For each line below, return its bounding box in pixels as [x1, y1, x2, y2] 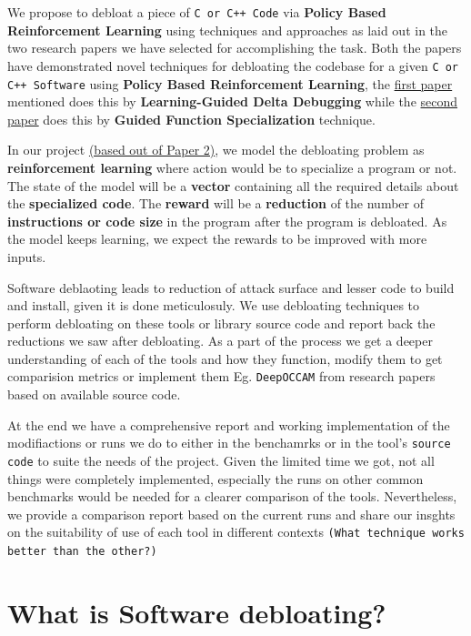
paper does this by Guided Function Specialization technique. [7, 109, 376, 128]
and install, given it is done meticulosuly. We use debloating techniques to [7, 296, 420, 315]
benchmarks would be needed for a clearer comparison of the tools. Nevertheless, [7, 487, 457, 506]
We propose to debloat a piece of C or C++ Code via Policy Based [7, 3, 386, 21]
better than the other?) [7, 545, 157, 559]
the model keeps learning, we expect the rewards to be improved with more [7, 229, 427, 248]
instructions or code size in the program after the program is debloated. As [7, 211, 447, 230]
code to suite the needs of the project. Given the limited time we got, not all [7, 450, 435, 469]
